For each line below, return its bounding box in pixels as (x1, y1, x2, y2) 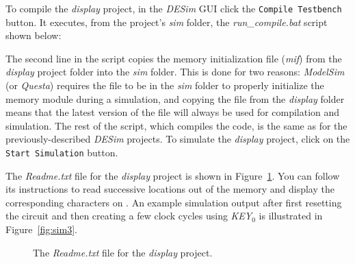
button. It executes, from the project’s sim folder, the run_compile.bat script (5, 14, 328, 29)
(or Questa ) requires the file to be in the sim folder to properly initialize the (5, 78, 324, 93)
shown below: (5, 28, 62, 43)
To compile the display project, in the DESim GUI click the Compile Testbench (5, 1, 342, 15)
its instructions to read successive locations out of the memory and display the (5, 182, 334, 196)
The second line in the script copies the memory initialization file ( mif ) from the (5, 51, 342, 65)
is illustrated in (259, 208, 323, 223)
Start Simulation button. (5, 145, 118, 159)
